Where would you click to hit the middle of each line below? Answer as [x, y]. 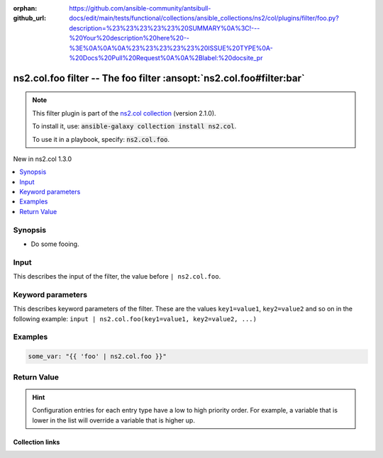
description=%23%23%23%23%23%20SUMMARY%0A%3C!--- [165, 28]
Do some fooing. [55, 244]
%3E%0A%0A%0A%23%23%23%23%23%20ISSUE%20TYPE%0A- [171, 48]
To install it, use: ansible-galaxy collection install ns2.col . [134, 126]
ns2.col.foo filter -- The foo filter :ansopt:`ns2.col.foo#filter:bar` [159, 78]
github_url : [29, 18]
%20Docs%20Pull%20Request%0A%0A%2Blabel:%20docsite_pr [166, 57]
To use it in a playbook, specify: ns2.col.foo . [101, 139]
